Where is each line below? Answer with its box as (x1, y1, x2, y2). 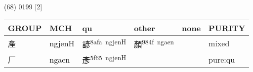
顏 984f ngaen (134, 36, 174, 50)
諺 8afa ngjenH (82, 36, 126, 50)
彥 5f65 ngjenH (82, 52, 126, 66)
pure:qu (209, 53, 235, 65)
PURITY (209, 22, 246, 34)
